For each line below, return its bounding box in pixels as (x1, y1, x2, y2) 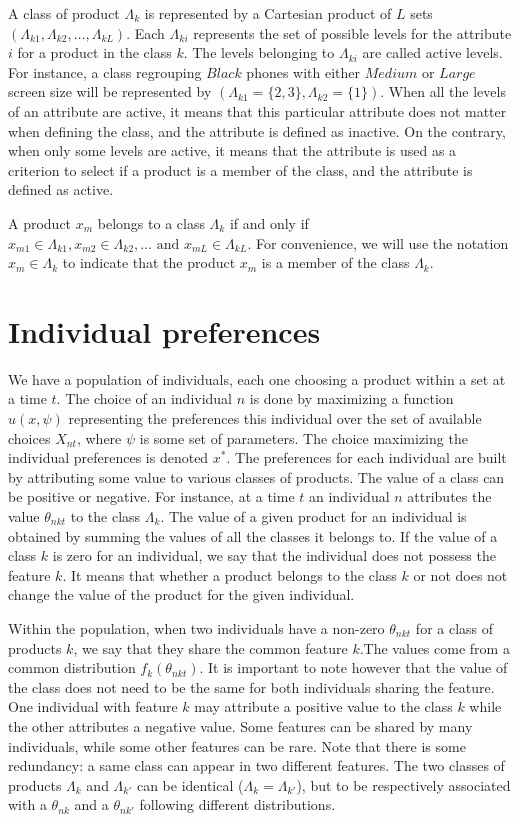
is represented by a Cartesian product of (144, 3, 392, 23)
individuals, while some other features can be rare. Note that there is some (8, 735, 466, 756)
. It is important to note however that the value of (199, 657, 508, 678)
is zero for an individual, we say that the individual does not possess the (52, 545, 496, 566)
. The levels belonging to (183, 42, 335, 63)
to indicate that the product (62, 252, 236, 273)
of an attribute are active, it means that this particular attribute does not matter (8, 100, 507, 121)
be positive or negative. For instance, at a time (8, 486, 295, 507)
